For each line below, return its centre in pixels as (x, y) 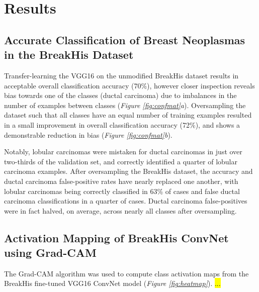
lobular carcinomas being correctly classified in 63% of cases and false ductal (122, 191)
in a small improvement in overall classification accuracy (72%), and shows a (122, 124)
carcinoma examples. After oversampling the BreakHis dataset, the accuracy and (128, 171)
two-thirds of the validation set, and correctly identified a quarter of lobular (121, 161)
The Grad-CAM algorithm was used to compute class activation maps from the (126, 273)
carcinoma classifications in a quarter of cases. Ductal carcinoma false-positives (126, 201)
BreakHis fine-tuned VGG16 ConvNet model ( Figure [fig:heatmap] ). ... (112, 283)
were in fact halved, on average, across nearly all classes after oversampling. (120, 210)
